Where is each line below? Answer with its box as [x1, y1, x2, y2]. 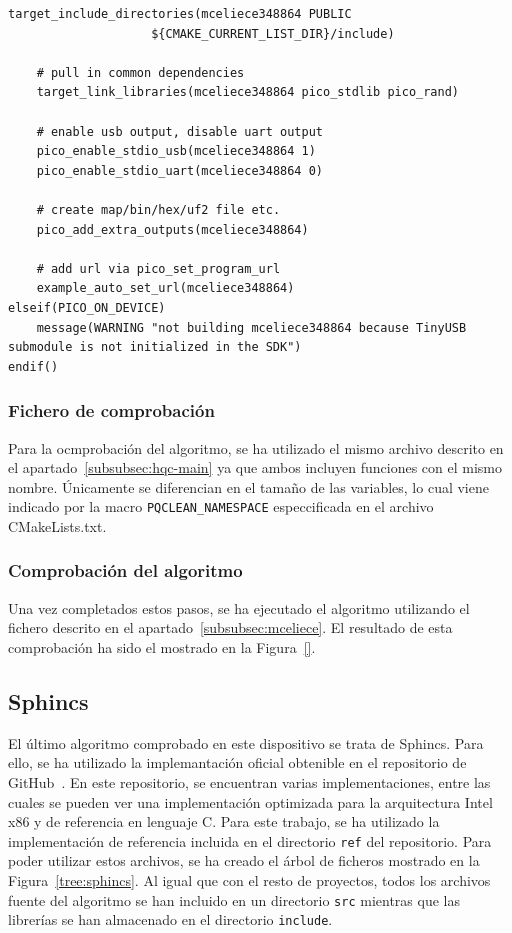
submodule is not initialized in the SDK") [8, 340, 302, 355]
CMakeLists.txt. [8, 515, 107, 536]
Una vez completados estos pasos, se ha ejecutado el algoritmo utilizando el [8, 597, 470, 618]
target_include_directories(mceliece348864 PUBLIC [8, 7, 352, 21]
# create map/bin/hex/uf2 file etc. [36, 202, 281, 217]
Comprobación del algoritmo [8, 558, 243, 583]
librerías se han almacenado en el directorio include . [8, 909, 333, 930]
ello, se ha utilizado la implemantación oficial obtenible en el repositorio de [8, 752, 467, 773]
